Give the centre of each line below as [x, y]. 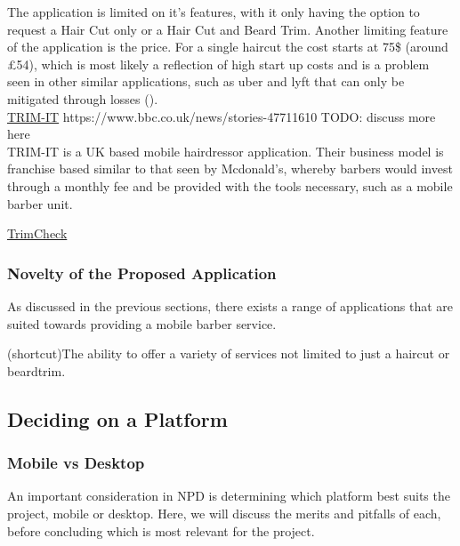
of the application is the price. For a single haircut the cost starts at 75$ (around [228, 47]
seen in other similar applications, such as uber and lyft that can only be [206, 81]
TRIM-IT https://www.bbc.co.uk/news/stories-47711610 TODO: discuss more [222, 116]
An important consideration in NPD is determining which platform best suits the [229, 496]
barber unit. [40, 203]
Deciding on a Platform [117, 418]
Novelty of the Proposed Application [142, 273]
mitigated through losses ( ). [83, 98]
